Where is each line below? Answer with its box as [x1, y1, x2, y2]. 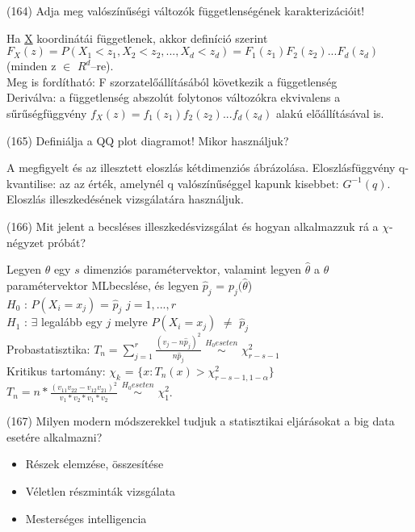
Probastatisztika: [6, 340, 90, 357]
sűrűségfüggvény [6, 104, 87, 121]
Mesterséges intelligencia [25, 509, 147, 526]
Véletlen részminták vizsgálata [25, 482, 176, 499]
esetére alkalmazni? [6, 428, 103, 445]
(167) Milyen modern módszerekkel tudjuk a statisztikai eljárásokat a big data [6, 413, 395, 429]
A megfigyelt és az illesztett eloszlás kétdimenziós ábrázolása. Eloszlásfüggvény [6, 159, 396, 176]
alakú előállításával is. [275, 104, 384, 121]
